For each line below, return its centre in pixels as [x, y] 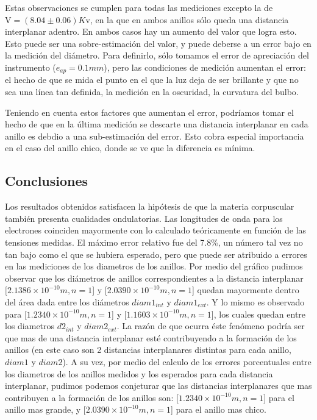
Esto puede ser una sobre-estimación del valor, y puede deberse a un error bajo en [158, 43]
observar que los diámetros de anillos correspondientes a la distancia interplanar [154, 278]
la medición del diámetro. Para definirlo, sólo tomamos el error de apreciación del [157, 55]
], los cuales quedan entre [258, 314]
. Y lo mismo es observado [255, 301]
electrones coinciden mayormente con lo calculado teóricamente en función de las [156, 230]
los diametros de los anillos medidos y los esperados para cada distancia [139, 373]
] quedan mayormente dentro [245, 290]
